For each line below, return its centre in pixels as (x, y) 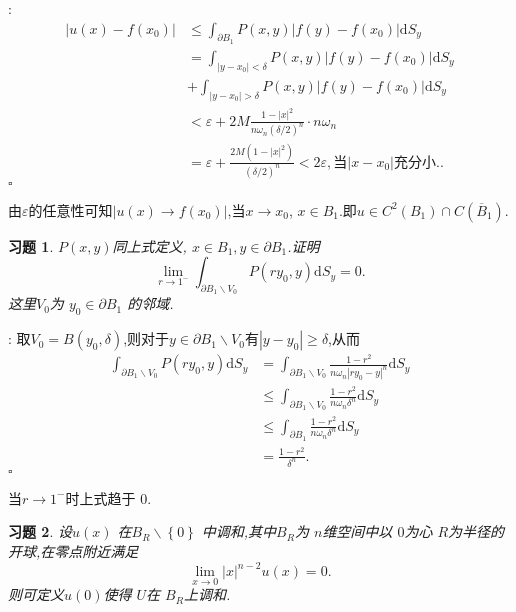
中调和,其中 (239, 531)
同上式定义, (149, 245)
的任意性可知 (70, 209)
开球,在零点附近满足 (73, 550)
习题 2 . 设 (40, 531)
